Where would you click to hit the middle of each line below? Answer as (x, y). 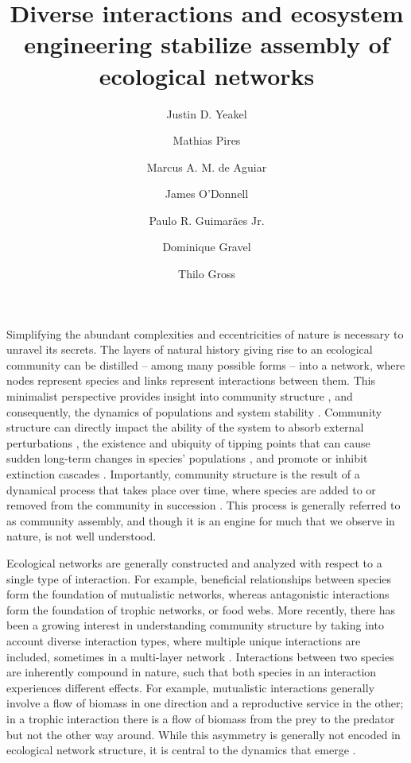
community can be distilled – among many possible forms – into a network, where (206, 364)
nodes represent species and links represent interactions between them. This (191, 380)
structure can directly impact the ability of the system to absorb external (185, 427)
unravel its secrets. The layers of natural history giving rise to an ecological (190, 349)
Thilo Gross (207, 274)
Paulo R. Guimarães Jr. (207, 220)
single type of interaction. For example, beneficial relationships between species (199, 578)
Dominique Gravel (207, 247)
